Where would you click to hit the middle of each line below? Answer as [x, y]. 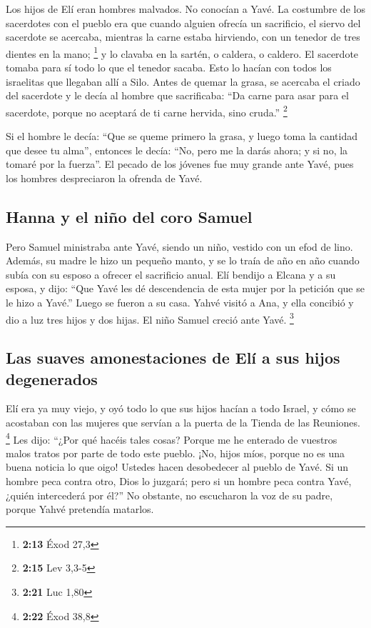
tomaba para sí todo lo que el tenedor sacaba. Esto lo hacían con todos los [169, 68]
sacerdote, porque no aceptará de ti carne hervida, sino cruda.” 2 [147, 111]
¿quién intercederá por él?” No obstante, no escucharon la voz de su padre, [169, 495]
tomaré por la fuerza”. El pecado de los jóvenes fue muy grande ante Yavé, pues [180, 164]
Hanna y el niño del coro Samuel [129, 216]
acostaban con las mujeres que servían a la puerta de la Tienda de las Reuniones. [183, 423]
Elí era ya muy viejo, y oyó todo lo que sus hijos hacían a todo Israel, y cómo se [181, 408]
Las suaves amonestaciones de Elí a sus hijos [173, 358]
